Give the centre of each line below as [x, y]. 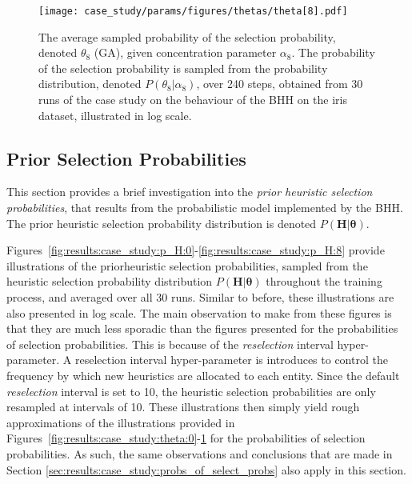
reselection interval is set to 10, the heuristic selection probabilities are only [191, 391]
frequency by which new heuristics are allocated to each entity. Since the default [203, 375]
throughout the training [324, 281]
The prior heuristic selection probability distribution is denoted [162, 223]
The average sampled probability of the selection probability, [187, 36]
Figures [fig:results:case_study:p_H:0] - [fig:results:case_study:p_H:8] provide [196, 250]
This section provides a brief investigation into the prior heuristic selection [190, 192]
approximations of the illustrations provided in [121, 422]
